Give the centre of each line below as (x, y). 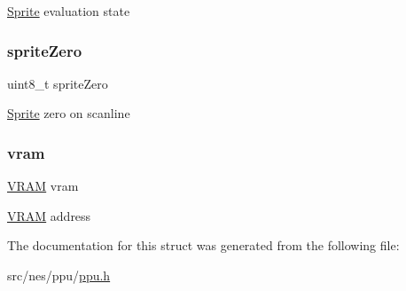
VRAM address (49, 215)
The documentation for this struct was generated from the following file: (203, 245)
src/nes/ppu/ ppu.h (59, 275)
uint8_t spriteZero (58, 83)
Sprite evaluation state (69, 11)
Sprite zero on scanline (69, 113)
